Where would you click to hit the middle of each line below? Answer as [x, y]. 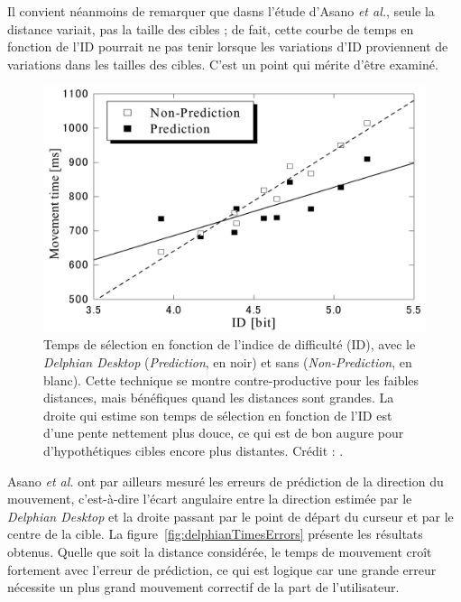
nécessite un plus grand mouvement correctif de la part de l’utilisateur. [203, 587]
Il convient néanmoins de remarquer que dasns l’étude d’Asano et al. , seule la [221, 11]
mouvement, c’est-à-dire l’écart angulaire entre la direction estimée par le [210, 499]
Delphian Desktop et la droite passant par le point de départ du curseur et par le [230, 516]
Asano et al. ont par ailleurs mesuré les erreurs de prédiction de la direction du [226, 481]
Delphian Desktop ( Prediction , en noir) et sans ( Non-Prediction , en [228, 362]
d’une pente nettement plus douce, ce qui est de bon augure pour [224, 433]
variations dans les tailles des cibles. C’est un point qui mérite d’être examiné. [223, 64]
